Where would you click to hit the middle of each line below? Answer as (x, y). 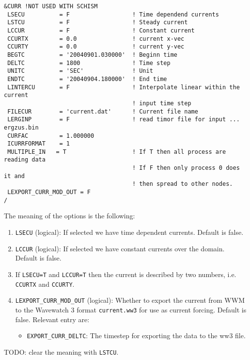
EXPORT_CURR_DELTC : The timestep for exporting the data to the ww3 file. (136, 335)
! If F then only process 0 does (186, 168)
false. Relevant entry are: (52, 319)
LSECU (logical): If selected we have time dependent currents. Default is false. (129, 232)
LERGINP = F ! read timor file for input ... (124, 120)
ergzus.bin (21, 127)
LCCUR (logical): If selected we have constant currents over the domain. (120, 248)
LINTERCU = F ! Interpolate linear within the (124, 87)
